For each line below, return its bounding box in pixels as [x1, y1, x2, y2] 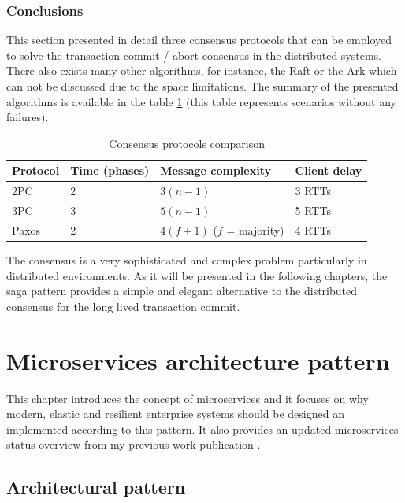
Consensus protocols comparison [109, 135, 265, 151]
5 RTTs [295, 202, 331, 219]
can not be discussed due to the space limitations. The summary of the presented [6, 78, 399, 94]
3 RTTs [295, 183, 331, 199]
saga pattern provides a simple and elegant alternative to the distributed [6, 283, 357, 299]
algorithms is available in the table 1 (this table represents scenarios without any [6, 93, 396, 109]
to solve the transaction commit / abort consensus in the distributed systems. [6, 46, 381, 63]
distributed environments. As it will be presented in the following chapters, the [6, 267, 388, 283]
